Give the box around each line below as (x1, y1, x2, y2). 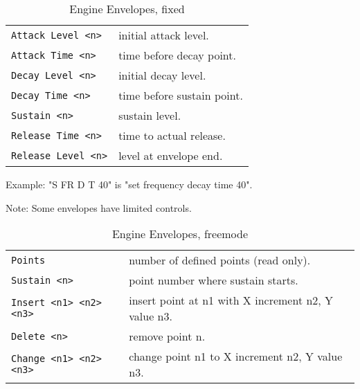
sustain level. (118, 107, 181, 123)
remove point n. (129, 328, 206, 345)
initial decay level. (118, 67, 206, 83)
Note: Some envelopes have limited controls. (6, 200, 192, 215)
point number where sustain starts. (129, 272, 298, 289)
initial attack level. (118, 27, 209, 43)
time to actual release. (118, 127, 226, 143)
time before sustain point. (118, 87, 243, 103)
